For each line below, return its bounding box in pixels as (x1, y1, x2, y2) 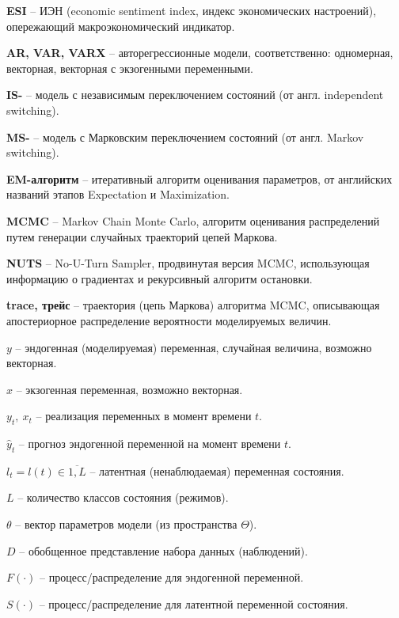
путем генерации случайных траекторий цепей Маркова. (6, 228, 278, 245)
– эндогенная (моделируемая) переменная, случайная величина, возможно (15, 339, 372, 355)
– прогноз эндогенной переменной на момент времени (18, 435, 281, 452)
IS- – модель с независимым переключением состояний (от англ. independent (6, 86, 384, 103)
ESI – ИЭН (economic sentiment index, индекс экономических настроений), (6, 2, 377, 18)
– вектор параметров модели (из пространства (15, 516, 237, 533)
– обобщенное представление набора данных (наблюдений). (19, 542, 308, 559)
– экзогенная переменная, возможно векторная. (16, 381, 243, 397)
